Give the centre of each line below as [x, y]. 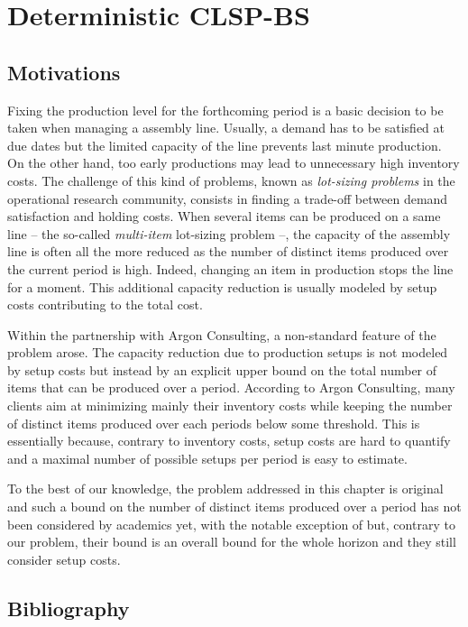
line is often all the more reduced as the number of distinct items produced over [228, 251]
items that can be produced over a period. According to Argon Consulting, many [231, 387]
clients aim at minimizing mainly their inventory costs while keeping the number [230, 406]
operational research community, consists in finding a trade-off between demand [228, 198]
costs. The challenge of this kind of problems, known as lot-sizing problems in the [231, 180]
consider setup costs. [64, 559]
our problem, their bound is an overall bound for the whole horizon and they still [232, 542]
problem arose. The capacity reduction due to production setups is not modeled [228, 352]
